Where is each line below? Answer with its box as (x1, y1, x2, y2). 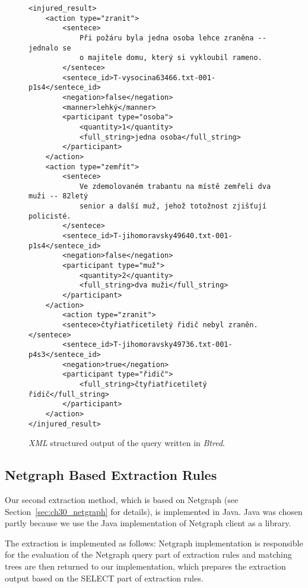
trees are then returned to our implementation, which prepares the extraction (5, 559, 286, 572)
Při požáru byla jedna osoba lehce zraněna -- (79, 33, 266, 42)
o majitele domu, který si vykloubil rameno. (79, 53, 262, 62)
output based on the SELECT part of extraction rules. (5, 571, 204, 584)
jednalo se (28, 43, 71, 52)
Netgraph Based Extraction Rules (5, 466, 217, 484)
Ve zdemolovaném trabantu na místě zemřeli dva (79, 182, 271, 191)
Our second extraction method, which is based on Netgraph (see (5, 494, 239, 506)
